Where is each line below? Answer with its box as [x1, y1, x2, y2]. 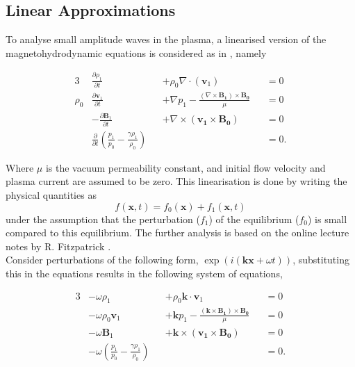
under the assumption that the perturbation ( [6, 211, 200, 226]
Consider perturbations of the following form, [6, 252, 199, 267]
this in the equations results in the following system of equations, [6, 266, 283, 280]
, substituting [292, 252, 349, 267]
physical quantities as [6, 187, 97, 202]
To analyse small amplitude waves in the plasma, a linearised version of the [6, 32, 327, 47]
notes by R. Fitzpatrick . [6, 238, 111, 253]
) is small [308, 211, 347, 226]
